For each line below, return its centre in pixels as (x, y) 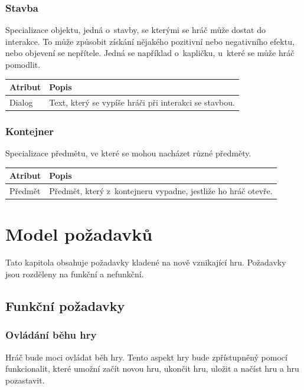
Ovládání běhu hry (51, 335)
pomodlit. (23, 64)
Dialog (21, 102)
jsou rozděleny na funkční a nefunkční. (75, 274)
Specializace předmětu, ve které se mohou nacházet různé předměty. (128, 153)
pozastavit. (25, 380)
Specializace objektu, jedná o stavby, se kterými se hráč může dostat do (135, 30)
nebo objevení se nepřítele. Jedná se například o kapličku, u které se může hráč (150, 53)
